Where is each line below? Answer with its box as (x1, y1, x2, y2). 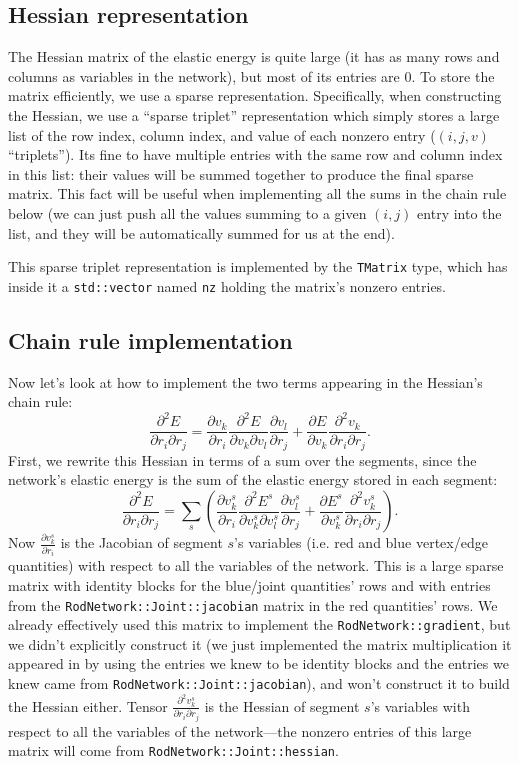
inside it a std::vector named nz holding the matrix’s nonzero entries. (8, 275, 447, 296)
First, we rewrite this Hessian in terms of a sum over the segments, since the (8, 449, 477, 470)
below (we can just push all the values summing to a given (8, 202, 367, 223)
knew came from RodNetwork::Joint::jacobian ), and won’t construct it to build (8, 673, 510, 694)
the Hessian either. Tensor (8, 695, 168, 716)
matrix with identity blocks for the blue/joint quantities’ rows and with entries (8, 574, 491, 595)
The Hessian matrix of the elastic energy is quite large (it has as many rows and (8, 46, 500, 67)
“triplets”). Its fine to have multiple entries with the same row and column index (8, 144, 503, 165)
